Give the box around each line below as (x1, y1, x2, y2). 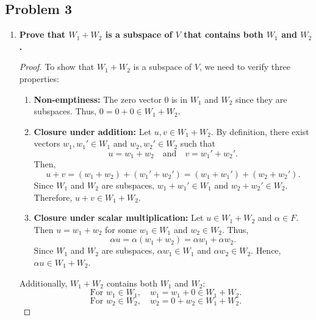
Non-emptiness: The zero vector (34, 92, 162, 105)
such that (180, 137, 216, 150)
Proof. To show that (19, 60, 95, 73)
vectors (34, 137, 60, 150)
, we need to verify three (199, 60, 290, 73)
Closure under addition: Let (34, 125, 152, 137)
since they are (235, 92, 287, 105)
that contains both (184, 28, 264, 41)
